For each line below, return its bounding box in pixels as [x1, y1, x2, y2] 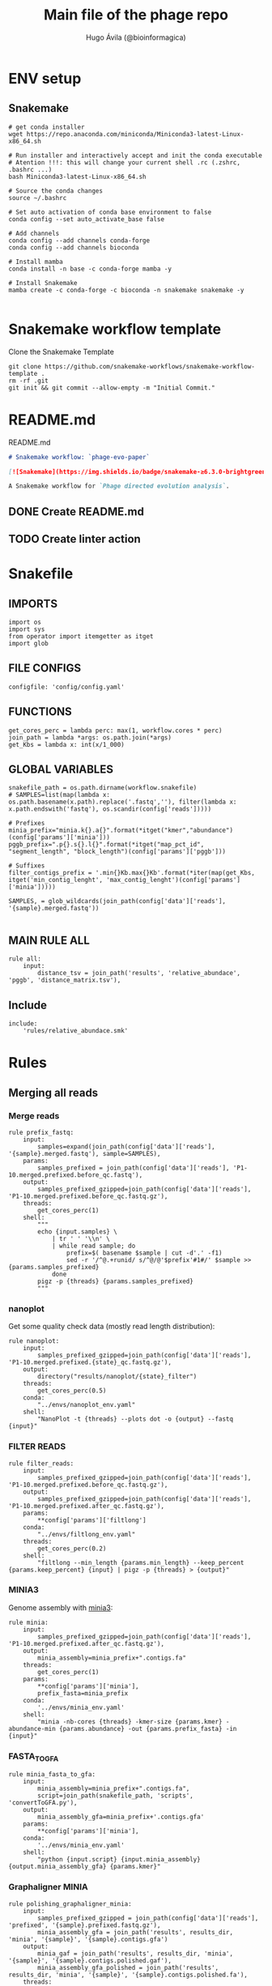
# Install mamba [8, 258, 63, 266]
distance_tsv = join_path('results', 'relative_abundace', [37, 970, 241, 978]
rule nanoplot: [8, 1337, 60, 1345]
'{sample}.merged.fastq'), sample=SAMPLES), [8, 1149, 161, 1157]
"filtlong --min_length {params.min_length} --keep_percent [37, 1558, 244, 1566]
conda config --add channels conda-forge [8, 237, 151, 245]
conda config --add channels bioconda [8, 243, 139, 252]
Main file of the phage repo [43, 6, 229, 24]
